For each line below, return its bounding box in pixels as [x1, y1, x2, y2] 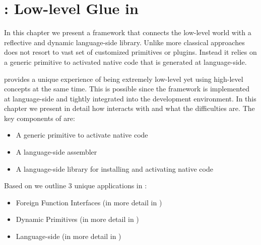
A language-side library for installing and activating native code [16, 163, 213, 174]
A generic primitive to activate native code [16, 130, 148, 140]
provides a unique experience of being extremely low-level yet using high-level [4, 73, 243, 84]
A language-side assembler [16, 147, 97, 157]
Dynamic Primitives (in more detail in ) [16, 214, 139, 224]
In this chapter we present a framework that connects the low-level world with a [4, 27, 251, 38]
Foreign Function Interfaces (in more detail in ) [16, 197, 162, 207]
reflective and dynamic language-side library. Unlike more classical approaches [4, 37, 245, 47]
